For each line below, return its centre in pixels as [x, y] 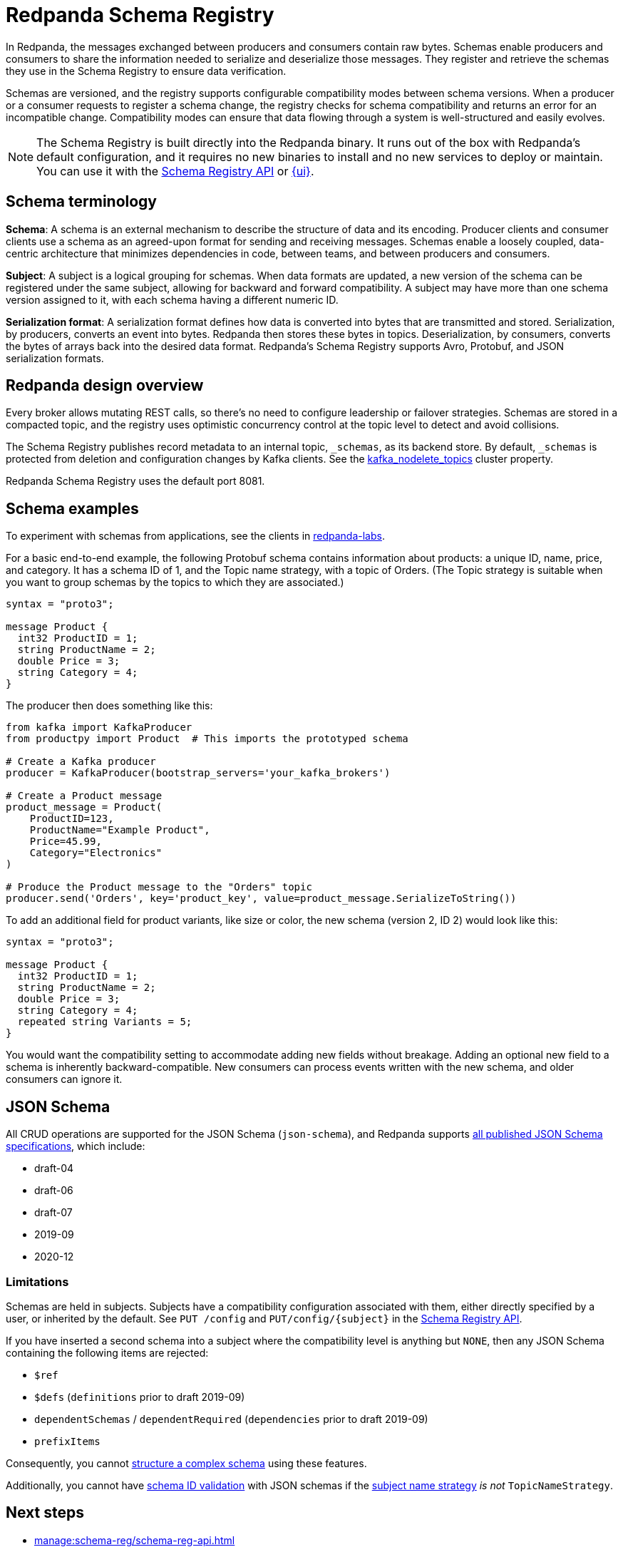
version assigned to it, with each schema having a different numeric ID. [172, 299]
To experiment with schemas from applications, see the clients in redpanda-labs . [195, 536]
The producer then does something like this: [109, 706]
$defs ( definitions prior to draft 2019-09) [140, 1397]
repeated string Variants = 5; [105, 1022]
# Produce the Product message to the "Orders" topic [159, 887]
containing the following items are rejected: [107, 1352]
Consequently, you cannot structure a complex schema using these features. [186, 1463]
